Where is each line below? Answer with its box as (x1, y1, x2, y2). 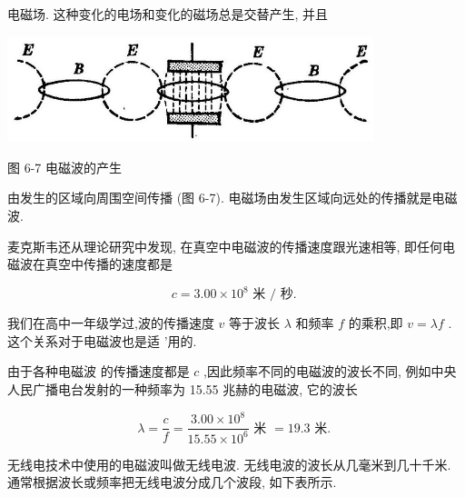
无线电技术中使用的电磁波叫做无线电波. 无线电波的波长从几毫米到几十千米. (7, 454, 451, 473)
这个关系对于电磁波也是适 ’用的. (7, 331, 197, 350)
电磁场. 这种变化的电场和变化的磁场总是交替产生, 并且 (7, 5, 329, 23)
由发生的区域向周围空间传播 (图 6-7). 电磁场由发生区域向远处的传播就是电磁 (7, 188, 458, 207)
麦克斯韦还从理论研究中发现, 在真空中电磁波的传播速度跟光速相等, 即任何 (7, 236, 443, 255)
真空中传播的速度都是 (45, 254, 173, 273)
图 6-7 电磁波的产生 (7, 157, 122, 176)
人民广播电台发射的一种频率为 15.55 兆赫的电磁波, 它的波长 (7, 380, 358, 398)
